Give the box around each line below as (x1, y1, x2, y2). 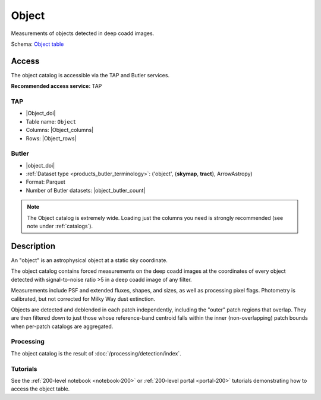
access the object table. (11, 385, 70, 392)
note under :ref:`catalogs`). (27, 223, 93, 230)
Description (11, 241, 56, 251)
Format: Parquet (26, 178, 65, 185)
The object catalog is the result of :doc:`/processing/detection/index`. (11, 349, 181, 357)
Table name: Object (26, 118, 77, 125)
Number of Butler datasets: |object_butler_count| (26, 187, 146, 194)
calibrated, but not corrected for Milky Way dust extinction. (11, 295, 156, 303)
